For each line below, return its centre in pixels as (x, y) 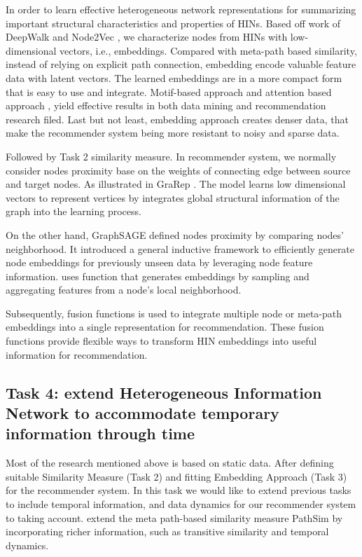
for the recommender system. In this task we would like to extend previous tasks (179, 490)
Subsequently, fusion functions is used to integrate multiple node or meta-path (174, 313)
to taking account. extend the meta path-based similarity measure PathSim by (174, 517)
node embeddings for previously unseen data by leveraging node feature (159, 262)
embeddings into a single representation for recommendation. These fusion (165, 327)
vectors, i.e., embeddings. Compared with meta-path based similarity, (208, 50)
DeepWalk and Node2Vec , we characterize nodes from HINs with (147, 37)
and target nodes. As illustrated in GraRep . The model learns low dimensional (176, 184)
